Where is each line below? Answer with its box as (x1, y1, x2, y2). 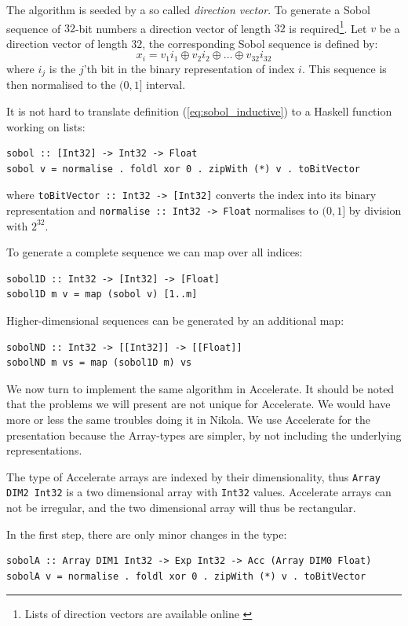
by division (348, 201, 402, 218)
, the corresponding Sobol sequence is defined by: (142, 35, 378, 51)
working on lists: (6, 118, 86, 134)
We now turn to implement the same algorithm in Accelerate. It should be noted (6, 380, 395, 396)
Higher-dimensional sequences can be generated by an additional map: (6, 312, 344, 328)
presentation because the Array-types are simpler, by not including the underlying (6, 426, 402, 443)
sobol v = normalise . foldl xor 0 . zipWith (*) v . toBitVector (6, 163, 361, 175)
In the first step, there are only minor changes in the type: (6, 525, 287, 542)
